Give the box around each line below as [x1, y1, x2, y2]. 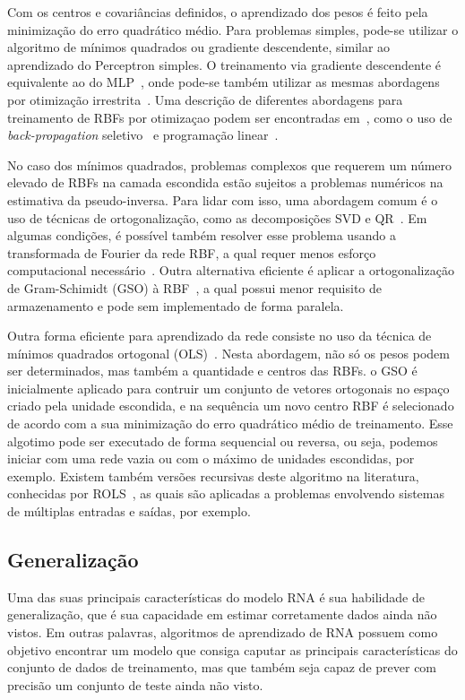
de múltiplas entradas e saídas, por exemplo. [7, 502, 251, 521]
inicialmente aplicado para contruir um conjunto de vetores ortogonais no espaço [7, 378, 450, 397]
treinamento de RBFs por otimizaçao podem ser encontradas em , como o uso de [7, 108, 452, 126]
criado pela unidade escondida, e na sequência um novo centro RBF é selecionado [7, 396, 454, 415]
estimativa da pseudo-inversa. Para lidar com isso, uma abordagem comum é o [7, 190, 438, 209]
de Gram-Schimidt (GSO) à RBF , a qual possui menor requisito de [7, 278, 383, 297]
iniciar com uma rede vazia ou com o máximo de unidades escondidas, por [7, 449, 415, 468]
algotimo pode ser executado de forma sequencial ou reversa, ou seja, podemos [7, 431, 438, 450]
